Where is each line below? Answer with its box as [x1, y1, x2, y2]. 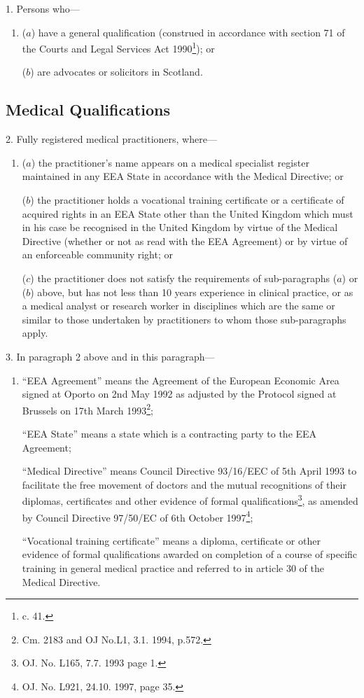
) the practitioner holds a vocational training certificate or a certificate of [30, 193, 344, 207]
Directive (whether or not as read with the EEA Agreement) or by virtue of [22, 233, 348, 248]
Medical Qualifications [6, 99, 171, 120]
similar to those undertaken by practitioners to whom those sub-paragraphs [22, 312, 346, 326]
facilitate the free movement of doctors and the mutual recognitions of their [22, 477, 346, 491]
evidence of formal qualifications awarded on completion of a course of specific [22, 547, 358, 561]
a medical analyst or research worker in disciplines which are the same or [22, 298, 335, 313]
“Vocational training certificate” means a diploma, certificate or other [22, 533, 321, 547]
